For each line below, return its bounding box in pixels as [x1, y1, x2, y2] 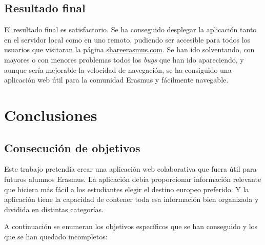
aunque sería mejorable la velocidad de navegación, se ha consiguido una [4, 64, 232, 75]
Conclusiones [4, 104, 97, 125]
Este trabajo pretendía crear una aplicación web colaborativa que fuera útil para [4, 164, 257, 174]
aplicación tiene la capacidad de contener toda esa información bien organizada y [4, 194, 259, 205]
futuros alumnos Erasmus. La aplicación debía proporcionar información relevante [4, 173, 261, 184]
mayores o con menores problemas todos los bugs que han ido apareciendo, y [4, 54, 244, 65]
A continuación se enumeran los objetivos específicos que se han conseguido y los [4, 221, 258, 232]
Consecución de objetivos [4, 139, 140, 155]
